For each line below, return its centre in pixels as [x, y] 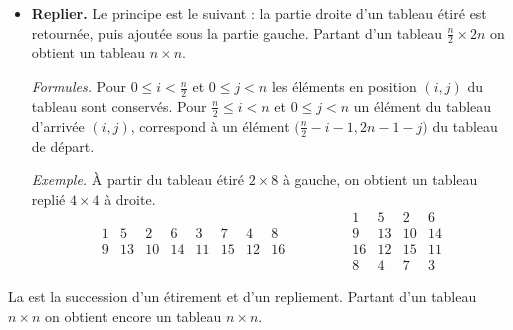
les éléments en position [344, 86]
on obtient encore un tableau [133, 316]
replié [48, 198]
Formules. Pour [79, 86]
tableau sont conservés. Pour [119, 105]
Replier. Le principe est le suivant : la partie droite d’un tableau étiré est [259, 13]
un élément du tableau [422, 105]
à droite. [130, 198]
